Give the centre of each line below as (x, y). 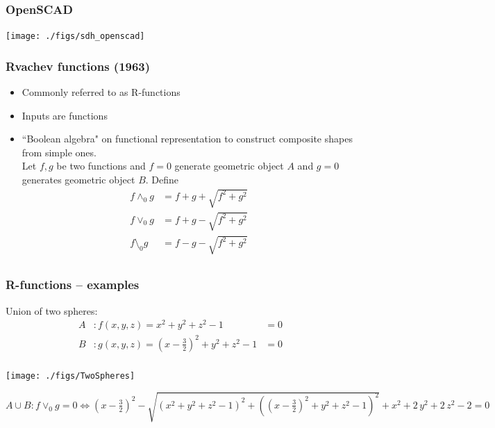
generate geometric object (229, 166)
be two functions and (101, 166)
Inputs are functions (65, 115)
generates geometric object (78, 180)
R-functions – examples (73, 285)
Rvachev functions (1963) (78, 66)
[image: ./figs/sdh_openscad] (75, 36)
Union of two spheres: (52, 310)
